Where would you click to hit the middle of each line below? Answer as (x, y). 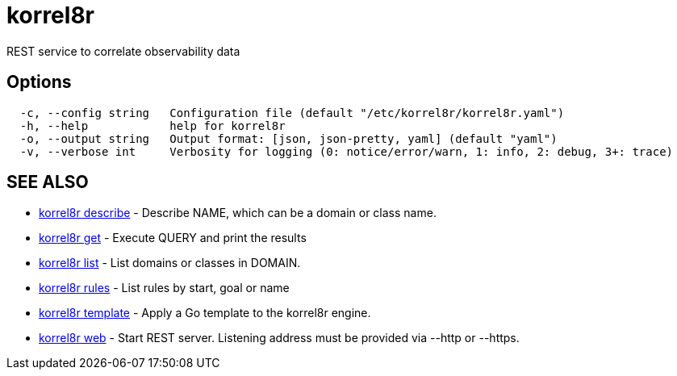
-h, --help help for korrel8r (153, 125)
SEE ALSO (48, 182)
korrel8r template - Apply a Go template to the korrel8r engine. (205, 313)
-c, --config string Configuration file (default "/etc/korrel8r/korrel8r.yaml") (292, 113)
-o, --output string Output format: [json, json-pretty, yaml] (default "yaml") (288, 138)
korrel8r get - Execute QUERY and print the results (173, 238)
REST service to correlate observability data (123, 51)
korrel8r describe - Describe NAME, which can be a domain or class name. (238, 213)
